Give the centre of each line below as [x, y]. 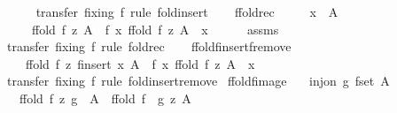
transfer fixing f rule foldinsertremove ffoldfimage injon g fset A [198, 81]
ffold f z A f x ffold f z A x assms [155, 29]
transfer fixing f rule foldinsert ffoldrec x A [187, 11]
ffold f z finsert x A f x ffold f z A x [140, 63]
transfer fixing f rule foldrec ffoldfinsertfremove [149, 46]
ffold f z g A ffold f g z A [105, 98]
